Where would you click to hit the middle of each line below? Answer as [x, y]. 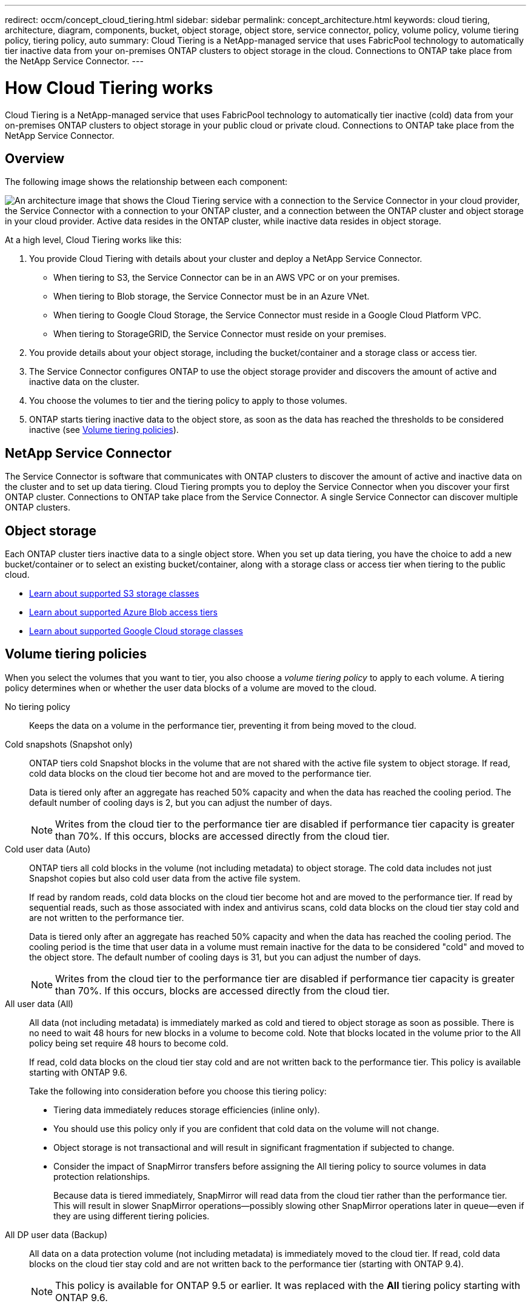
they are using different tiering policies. [132, 1216]
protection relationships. [102, 1176]
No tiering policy [38, 706]
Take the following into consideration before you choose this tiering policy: [178, 1091]
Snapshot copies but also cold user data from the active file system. [165, 878]
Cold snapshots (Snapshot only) [69, 744]
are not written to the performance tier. [107, 917]
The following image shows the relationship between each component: [146, 182]
